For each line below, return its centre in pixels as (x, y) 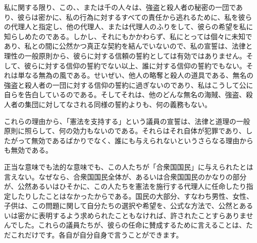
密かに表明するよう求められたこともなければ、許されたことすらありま (132, 215)
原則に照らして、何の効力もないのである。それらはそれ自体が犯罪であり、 (125, 131)
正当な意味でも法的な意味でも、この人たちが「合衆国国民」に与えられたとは (129, 166)
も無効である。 (28, 150)
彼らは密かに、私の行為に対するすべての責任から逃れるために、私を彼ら (135, 17)
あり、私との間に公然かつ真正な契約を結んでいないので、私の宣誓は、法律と (128, 46)
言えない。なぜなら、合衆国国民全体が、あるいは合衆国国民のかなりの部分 (125, 176)
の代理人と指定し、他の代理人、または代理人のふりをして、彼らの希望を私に (128, 27)
